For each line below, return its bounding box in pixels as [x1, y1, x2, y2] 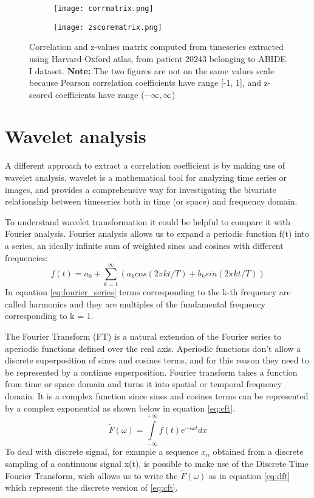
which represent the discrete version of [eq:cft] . [5, 481, 178, 494]
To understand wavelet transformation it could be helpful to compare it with [5, 215, 291, 228]
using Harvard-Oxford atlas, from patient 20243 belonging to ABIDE [29, 52, 286, 65]
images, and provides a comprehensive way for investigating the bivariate [5, 183, 276, 195]
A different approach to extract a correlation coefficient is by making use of [5, 159, 285, 172]
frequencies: [5, 251, 48, 264]
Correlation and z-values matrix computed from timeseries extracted [29, 40, 284, 53]
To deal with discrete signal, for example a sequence [5, 445, 199, 458]
